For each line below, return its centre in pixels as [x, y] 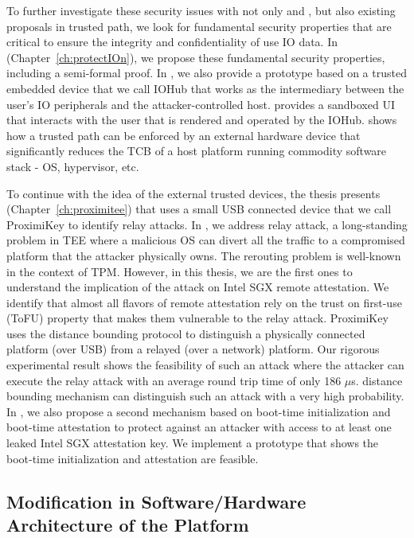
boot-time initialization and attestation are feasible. [133, 458]
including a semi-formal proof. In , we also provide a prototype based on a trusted [207, 73]
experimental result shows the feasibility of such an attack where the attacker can [205, 365]
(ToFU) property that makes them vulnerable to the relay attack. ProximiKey [197, 318]
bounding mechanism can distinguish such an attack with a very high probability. [205, 396]
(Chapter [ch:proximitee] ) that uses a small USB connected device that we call [199, 209]
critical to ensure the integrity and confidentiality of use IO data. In [172, 42]
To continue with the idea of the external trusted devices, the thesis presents [193, 193]
